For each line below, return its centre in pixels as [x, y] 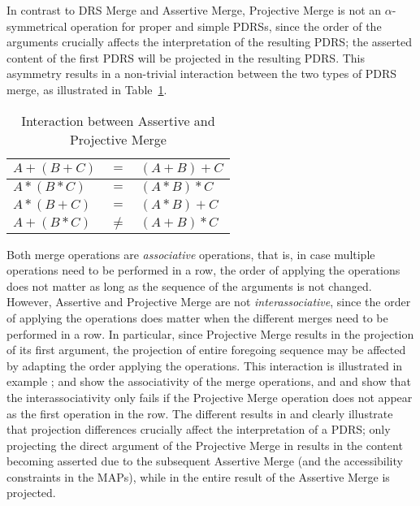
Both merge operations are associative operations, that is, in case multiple [191, 254]
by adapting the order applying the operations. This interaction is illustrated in [205, 365]
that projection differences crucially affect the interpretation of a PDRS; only [199, 429]
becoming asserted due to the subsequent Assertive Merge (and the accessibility [205, 461]
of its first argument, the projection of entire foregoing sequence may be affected [206, 350]
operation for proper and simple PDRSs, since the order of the [226, 26]
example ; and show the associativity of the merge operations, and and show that [209, 381]
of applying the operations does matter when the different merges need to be [197, 317]
